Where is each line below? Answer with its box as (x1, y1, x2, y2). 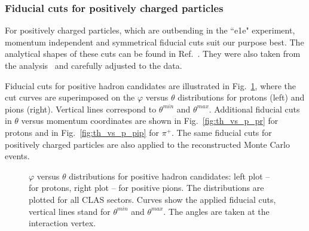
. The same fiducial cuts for (172, 126, 272, 138)
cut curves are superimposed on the (5, 91, 135, 104)
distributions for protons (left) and (178, 91, 305, 104)
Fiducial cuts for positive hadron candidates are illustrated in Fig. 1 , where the (5, 79, 296, 92)
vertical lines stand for (29, 205, 111, 217)
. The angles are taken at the (163, 205, 270, 217)
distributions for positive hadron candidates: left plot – (69, 169, 270, 182)
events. (5, 150, 30, 162)
